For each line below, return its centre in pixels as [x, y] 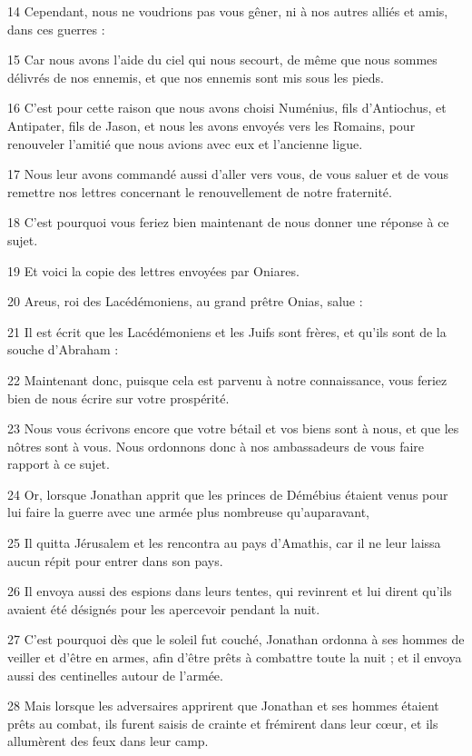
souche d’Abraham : [63, 349]
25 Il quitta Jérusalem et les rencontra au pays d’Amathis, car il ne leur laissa [224, 543]
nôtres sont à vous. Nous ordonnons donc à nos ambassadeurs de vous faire [216, 446]
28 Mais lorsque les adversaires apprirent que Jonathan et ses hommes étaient [223, 706]
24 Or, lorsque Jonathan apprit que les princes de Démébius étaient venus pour [228, 494]
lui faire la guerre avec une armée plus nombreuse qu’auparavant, [188, 512]
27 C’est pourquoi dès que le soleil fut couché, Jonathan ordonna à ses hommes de [236, 639]
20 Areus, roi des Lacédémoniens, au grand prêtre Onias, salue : [185, 301]
